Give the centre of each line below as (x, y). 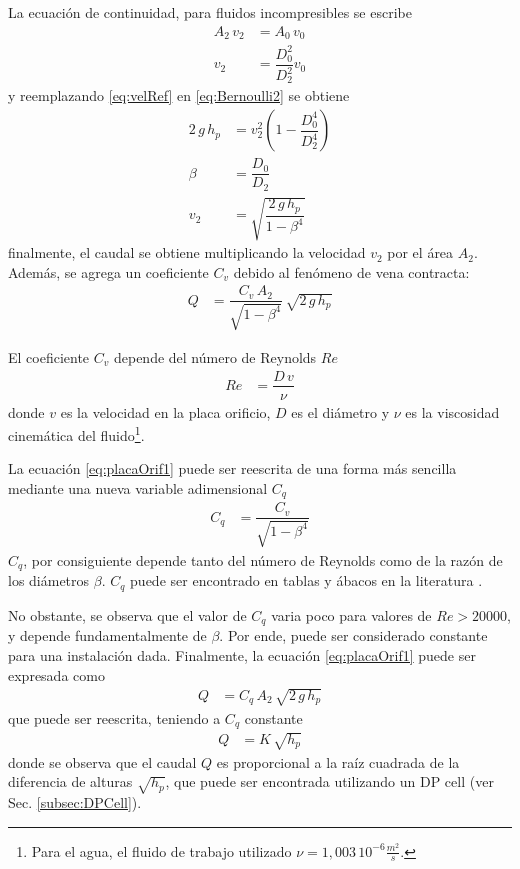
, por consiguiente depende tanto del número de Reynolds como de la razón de (263, 559)
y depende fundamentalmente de (107, 635)
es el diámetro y (340, 411)
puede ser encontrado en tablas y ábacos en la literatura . (306, 580)
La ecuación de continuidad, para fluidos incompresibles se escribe (210, 12)
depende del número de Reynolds (215, 356)
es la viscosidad (452, 411)
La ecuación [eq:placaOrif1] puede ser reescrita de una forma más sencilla (232, 468)
